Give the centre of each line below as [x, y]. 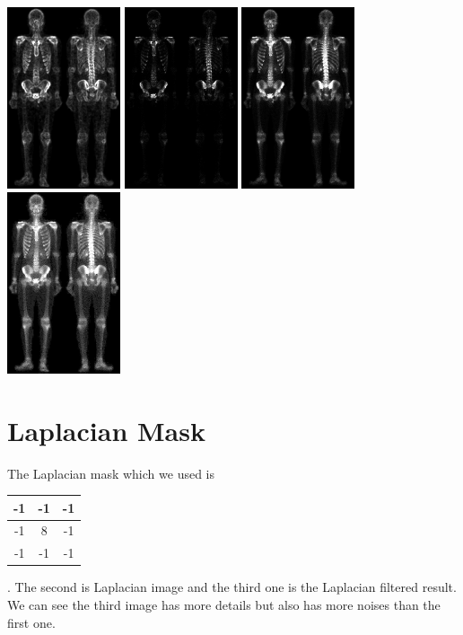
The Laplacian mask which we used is [111, 473]
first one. [31, 622]
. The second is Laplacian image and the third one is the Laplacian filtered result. [232, 587]
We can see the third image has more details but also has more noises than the [224, 604]
